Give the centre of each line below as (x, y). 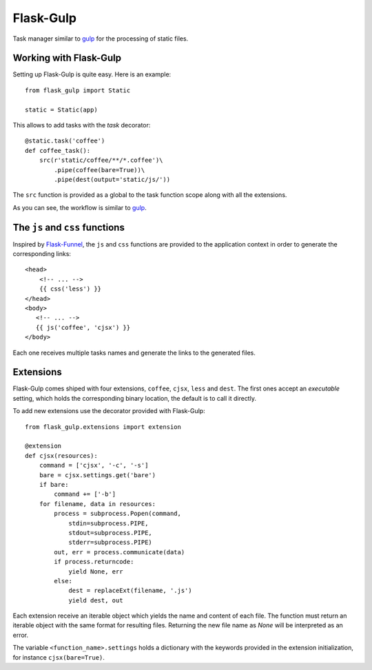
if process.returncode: (94, 562)
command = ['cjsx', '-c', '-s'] (94, 465)
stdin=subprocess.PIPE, (108, 523)
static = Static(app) (61, 109)
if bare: (54, 484)
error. (21, 635)
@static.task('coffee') (65, 141)
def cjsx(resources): (61, 456)
